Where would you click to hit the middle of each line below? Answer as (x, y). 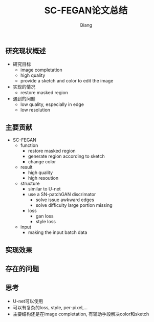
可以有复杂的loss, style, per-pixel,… (50, 307)
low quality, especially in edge (52, 104)
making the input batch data (58, 232)
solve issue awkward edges (65, 200)
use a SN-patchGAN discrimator (62, 195)
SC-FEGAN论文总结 (86, 10)
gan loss (45, 216)
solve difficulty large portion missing (74, 205)
